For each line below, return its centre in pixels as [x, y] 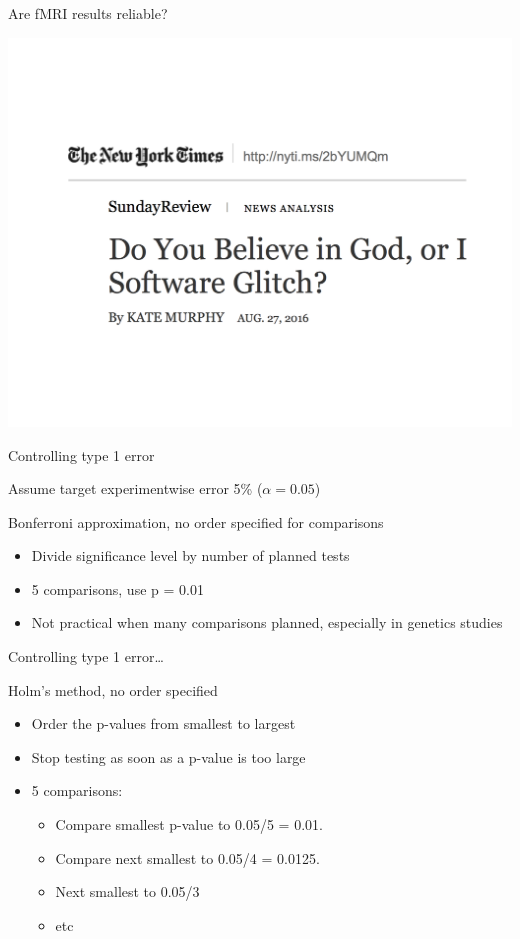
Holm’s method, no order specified [113, 689]
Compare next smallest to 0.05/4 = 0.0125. [187, 857]
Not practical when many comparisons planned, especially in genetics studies [267, 622]
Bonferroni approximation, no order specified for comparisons [196, 521]
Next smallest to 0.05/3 [127, 891]
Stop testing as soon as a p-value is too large [168, 756]
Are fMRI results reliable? [88, 13]
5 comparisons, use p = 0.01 [117, 588]
